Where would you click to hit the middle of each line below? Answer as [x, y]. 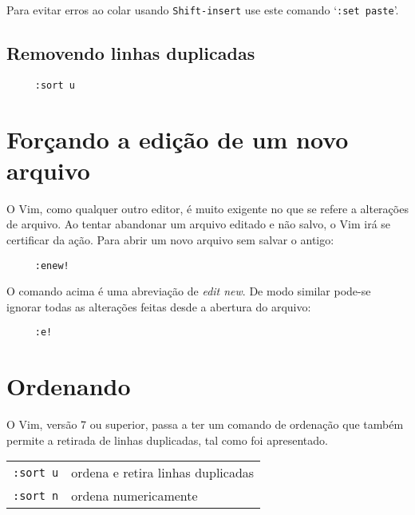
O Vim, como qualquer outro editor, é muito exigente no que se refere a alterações [207, 208]
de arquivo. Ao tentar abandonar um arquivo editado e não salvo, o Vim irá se [199, 224]
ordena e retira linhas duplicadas [163, 473]
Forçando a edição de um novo [178, 139]
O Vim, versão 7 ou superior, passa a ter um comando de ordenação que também [205, 424]
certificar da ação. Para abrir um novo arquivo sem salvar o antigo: [170, 240]
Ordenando [69, 386]
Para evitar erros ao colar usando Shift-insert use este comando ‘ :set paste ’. [203, 10]
